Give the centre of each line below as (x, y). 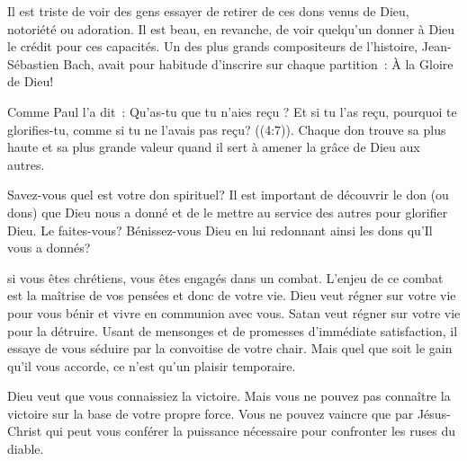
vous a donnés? (49, 248)
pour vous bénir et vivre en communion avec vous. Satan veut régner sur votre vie (234, 312)
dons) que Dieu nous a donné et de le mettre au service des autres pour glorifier (228, 212)
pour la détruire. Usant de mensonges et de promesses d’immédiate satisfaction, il (233, 330)
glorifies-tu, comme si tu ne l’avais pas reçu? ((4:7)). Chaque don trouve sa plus (227, 129)
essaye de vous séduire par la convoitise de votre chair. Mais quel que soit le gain (230, 348)
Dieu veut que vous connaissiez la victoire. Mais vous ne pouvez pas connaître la (229, 396)
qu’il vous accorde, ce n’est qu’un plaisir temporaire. (152, 365)
